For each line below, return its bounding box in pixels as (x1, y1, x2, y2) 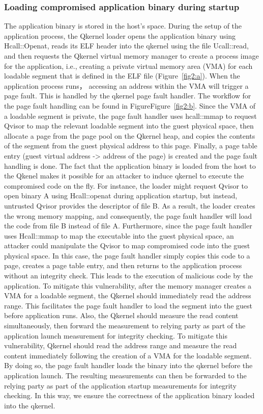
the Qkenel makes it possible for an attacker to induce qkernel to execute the (4, 170, 244, 181)
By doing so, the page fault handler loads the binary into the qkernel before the (4, 360, 253, 371)
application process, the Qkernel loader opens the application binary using (4, 30, 236, 41)
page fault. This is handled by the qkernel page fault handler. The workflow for (4, 90, 251, 101)
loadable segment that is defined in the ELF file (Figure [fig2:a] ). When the (4, 70, 240, 81)
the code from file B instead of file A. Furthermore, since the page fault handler (4, 220, 252, 231)
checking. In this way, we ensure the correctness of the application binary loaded (4, 390, 255, 401)
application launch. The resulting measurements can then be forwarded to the (4, 370, 247, 380)
